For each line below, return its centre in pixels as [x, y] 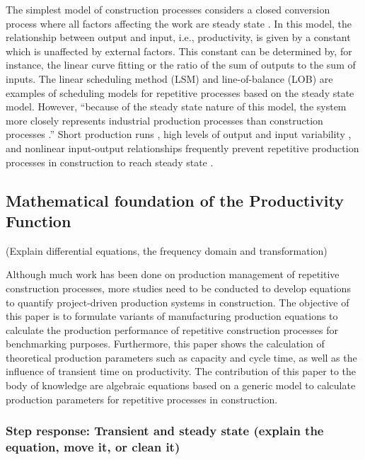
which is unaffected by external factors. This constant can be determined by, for [179, 51]
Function [39, 220]
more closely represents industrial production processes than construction [164, 120]
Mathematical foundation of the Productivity [175, 200]
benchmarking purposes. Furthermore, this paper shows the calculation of [165, 344]
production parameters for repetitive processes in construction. [142, 399]
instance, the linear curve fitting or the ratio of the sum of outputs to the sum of [181, 65]
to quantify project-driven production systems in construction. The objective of [178, 302]
